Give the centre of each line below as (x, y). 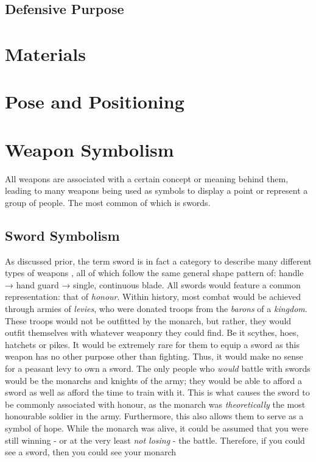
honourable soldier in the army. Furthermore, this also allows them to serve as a (154, 416)
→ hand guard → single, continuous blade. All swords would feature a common (153, 284)
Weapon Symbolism (90, 149)
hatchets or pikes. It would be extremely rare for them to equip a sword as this (152, 344)
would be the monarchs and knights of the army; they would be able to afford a (153, 380)
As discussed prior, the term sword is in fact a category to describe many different (158, 261)
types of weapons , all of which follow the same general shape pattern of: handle (154, 273)
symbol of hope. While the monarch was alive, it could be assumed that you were (157, 428)
